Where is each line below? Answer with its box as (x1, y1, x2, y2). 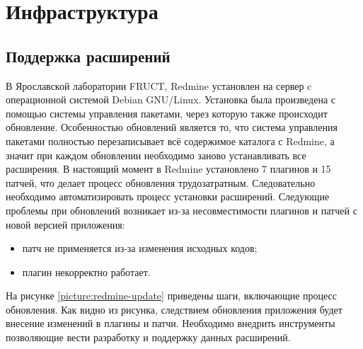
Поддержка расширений (6, 45, 171, 67)
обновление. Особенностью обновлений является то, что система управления (6, 120, 338, 135)
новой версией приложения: (6, 217, 125, 231)
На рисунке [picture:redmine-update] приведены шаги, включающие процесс (6, 288, 338, 303)
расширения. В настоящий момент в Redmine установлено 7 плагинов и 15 (6, 161, 331, 176)
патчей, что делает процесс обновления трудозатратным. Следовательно (6, 175, 316, 190)
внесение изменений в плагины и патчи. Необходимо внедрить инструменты (6, 316, 335, 331)
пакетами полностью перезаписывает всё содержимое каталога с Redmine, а (6, 133, 335, 148)
